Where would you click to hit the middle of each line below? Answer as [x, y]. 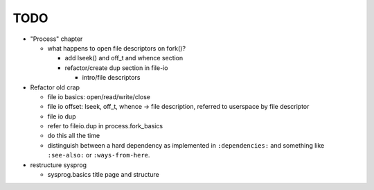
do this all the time [74, 136]
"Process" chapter [56, 39]
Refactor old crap [55, 87]
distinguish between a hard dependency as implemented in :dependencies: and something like [186, 145]
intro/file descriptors [111, 78]
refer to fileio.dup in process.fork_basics [105, 126]
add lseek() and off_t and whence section [124, 58]
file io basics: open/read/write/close [99, 96]
